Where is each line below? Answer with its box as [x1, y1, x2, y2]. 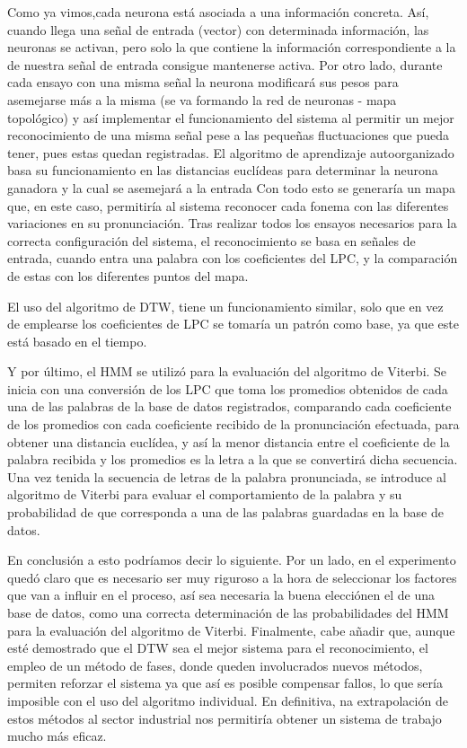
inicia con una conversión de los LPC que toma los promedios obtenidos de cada [7, 379, 448, 398]
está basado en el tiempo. [7, 331, 147, 350]
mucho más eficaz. [7, 726, 107, 745]
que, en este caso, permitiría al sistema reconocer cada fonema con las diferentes [7, 196, 449, 215]
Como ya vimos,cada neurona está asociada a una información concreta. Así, [7, 3, 429, 21]
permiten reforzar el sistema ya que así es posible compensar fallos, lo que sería [7, 673, 443, 692]
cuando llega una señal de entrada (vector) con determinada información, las [7, 20, 429, 39]
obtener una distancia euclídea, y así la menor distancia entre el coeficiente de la [7, 432, 450, 451]
